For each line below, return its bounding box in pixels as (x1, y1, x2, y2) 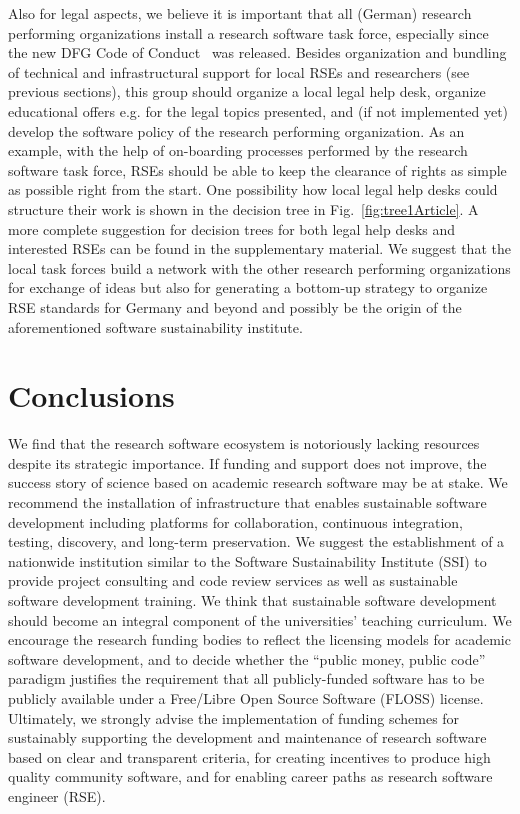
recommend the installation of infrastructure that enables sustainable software (8, 492, 487, 512)
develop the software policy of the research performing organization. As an (8, 120, 465, 141)
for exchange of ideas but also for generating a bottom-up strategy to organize (8, 277, 488, 298)
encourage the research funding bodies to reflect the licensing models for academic (8, 629, 511, 650)
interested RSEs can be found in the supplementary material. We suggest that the (8, 238, 511, 259)
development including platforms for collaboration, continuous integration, (8, 511, 463, 532)
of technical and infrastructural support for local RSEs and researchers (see (8, 61, 470, 82)
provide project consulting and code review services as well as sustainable (8, 570, 458, 591)
